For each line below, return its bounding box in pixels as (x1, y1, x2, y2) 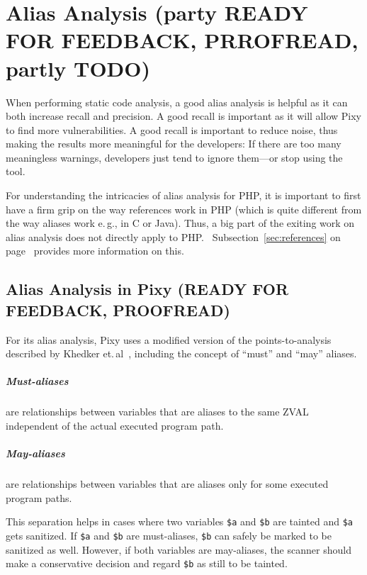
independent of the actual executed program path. (6, 418, 224, 432)
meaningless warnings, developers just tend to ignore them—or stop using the (6, 150, 343, 164)
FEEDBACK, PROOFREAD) (6, 298, 230, 320)
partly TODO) (6, 53, 150, 82)
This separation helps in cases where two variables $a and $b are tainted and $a (6, 514, 354, 529)
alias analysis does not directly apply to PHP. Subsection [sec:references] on (6, 229, 341, 244)
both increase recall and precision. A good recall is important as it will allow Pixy (6, 108, 361, 123)
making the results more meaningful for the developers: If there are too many (6, 136, 341, 151)
